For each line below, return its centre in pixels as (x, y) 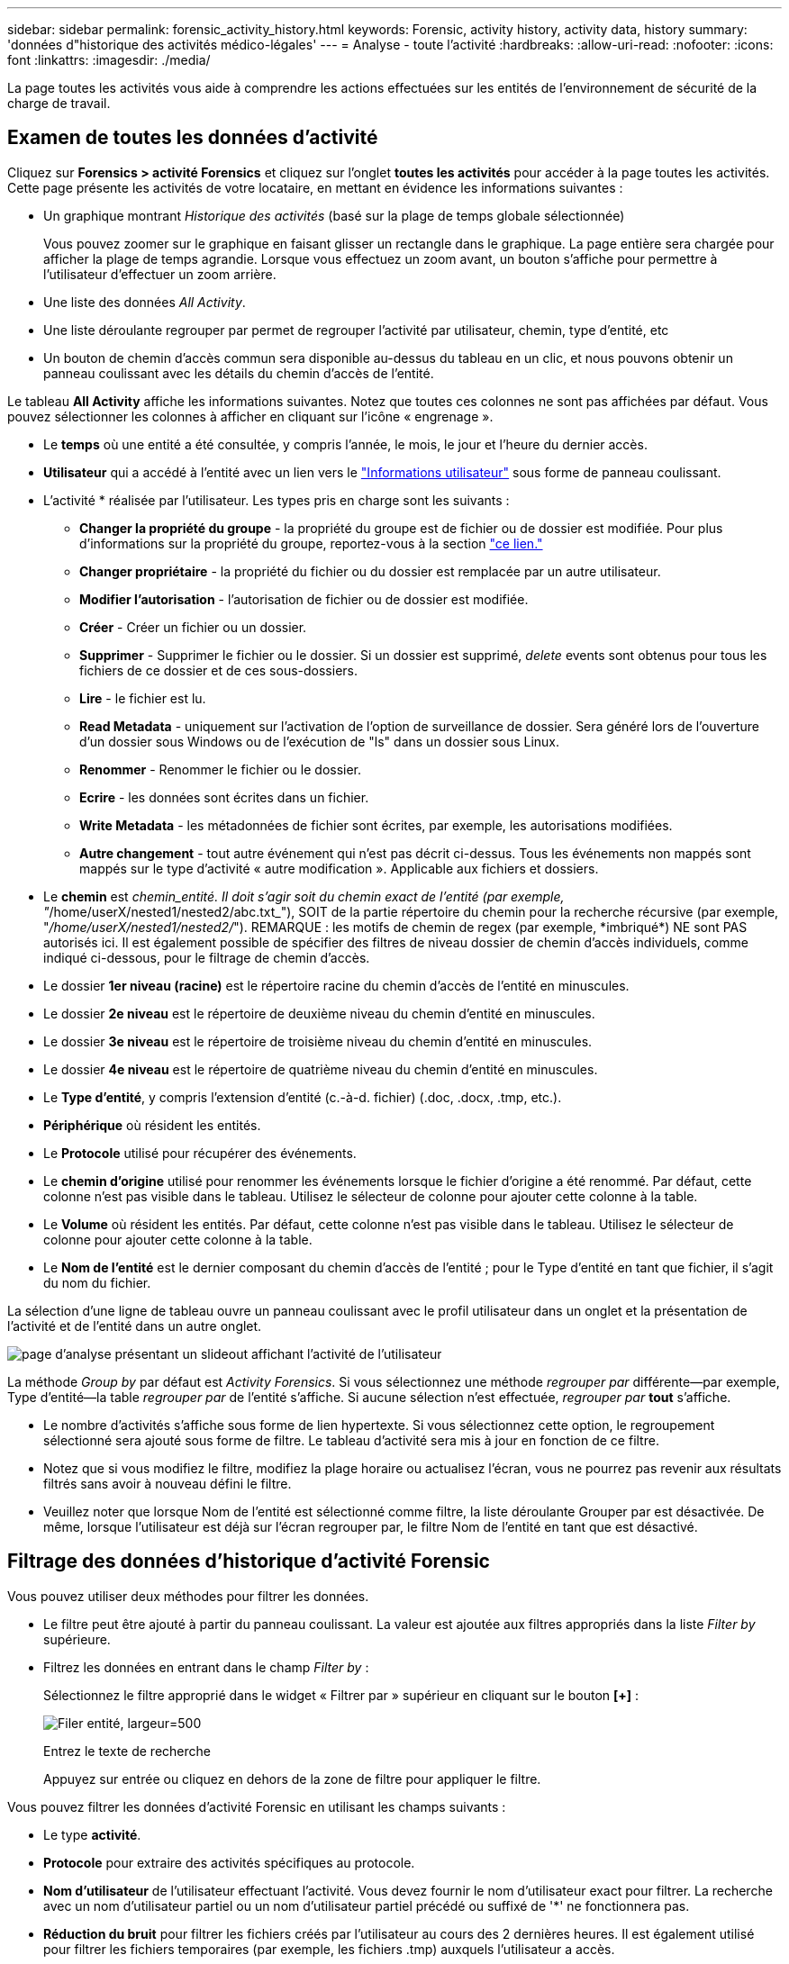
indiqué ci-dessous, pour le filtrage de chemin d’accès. (207, 957)
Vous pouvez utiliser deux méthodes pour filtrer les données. (188, 1596)
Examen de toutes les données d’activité (193, 138)
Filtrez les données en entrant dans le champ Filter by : (206, 1667)
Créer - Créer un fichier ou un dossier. (193, 627)
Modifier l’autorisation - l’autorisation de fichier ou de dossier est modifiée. (304, 599)
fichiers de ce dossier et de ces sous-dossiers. (218, 670)
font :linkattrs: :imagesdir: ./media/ (109, 60)
